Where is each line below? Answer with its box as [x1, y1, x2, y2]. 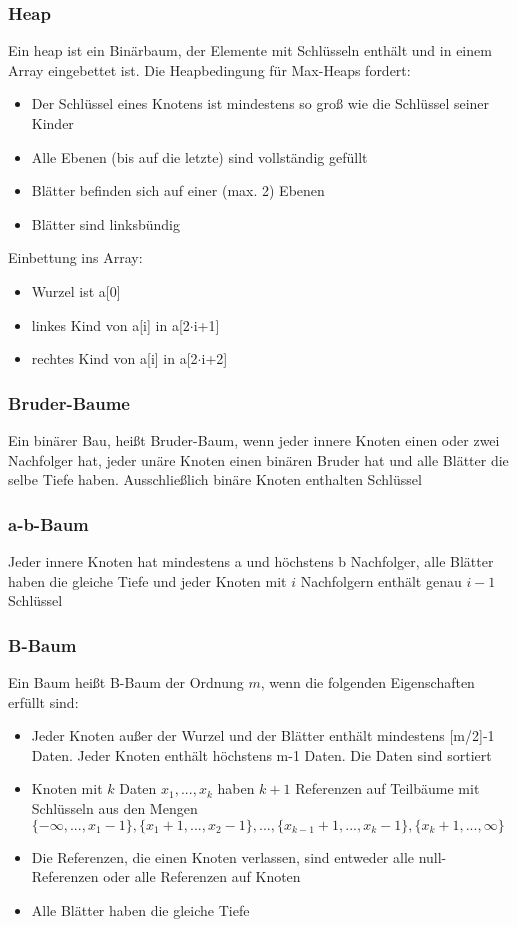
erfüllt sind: [8, 691, 79, 712]
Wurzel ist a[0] [31, 280, 121, 301]
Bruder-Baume [8, 390, 130, 415]
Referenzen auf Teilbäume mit [295, 778, 480, 799]
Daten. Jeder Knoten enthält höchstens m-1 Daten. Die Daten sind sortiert [31, 744, 492, 765]
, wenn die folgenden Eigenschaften [260, 671, 475, 692]
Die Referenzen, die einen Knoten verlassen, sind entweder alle [31, 846, 414, 867]
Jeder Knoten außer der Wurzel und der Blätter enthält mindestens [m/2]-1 [31, 725, 495, 746]
